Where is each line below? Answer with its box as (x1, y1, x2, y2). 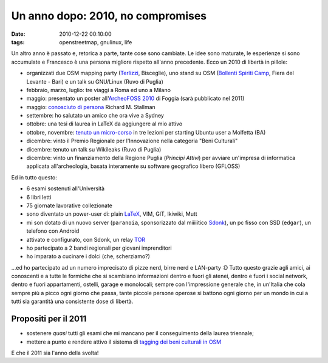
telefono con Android (26, 227, 80, 235)
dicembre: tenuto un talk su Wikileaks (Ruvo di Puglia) (26, 145, 162, 153)
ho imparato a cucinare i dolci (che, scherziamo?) (26, 253, 150, 260)
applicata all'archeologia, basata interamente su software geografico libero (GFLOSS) (26, 162, 241, 170)
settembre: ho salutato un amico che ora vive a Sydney (26, 112, 164, 119)
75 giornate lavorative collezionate (26, 202, 112, 209)
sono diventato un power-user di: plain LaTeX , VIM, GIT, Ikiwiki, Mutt (26, 210, 197, 218)
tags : (11, 38, 25, 45)
